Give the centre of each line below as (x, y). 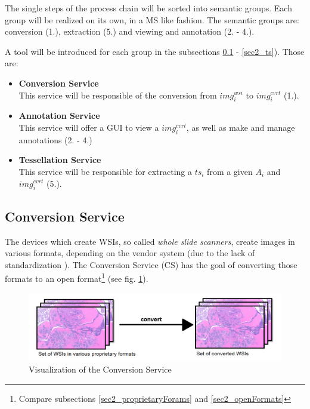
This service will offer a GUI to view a (89, 127)
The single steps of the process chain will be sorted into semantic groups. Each (148, 8)
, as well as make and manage (241, 127)
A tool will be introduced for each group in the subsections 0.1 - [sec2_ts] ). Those (155, 51)
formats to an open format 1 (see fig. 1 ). (77, 277)
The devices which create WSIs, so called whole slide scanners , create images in (150, 241)
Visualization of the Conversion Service (100, 369)
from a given (230, 171)
